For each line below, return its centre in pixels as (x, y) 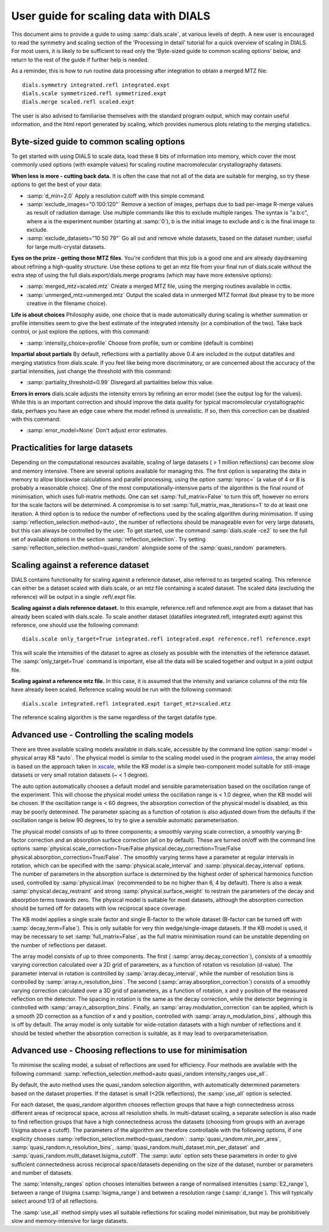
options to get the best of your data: (56, 184)
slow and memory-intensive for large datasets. (70, 1221)
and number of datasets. (42, 1173)
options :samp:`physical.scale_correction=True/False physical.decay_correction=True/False (126, 848)
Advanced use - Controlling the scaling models (102, 735)
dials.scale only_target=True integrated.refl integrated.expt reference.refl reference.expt (167, 639)
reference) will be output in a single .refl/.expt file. (74, 596)
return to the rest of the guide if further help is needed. (80, 59)
